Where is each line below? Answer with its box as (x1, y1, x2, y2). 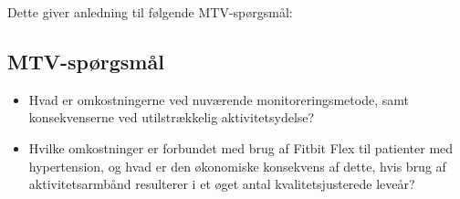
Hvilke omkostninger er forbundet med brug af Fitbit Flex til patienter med (28, 138, 454, 157)
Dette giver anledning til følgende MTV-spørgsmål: (7, 3, 293, 21)
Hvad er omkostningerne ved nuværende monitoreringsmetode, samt (28, 89, 409, 109)
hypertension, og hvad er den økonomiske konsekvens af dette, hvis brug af (28, 156, 446, 175)
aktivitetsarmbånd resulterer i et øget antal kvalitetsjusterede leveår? (28, 174, 415, 194)
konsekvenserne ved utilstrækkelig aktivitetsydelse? (28, 108, 315, 127)
